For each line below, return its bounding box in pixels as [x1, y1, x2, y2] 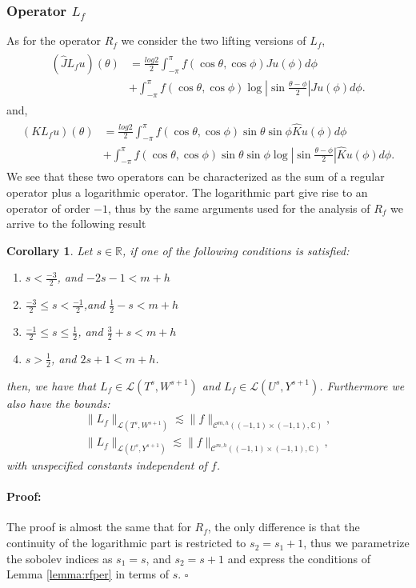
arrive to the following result [6, 215, 146, 232]
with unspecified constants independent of [6, 457, 207, 474]
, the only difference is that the [207, 518, 360, 535]
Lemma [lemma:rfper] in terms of [6, 566, 169, 582]
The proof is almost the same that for [6, 518, 191, 535]
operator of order [6, 199, 90, 216]
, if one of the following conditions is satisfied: [122, 242, 350, 258]
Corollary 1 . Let [6, 242, 93, 258]
